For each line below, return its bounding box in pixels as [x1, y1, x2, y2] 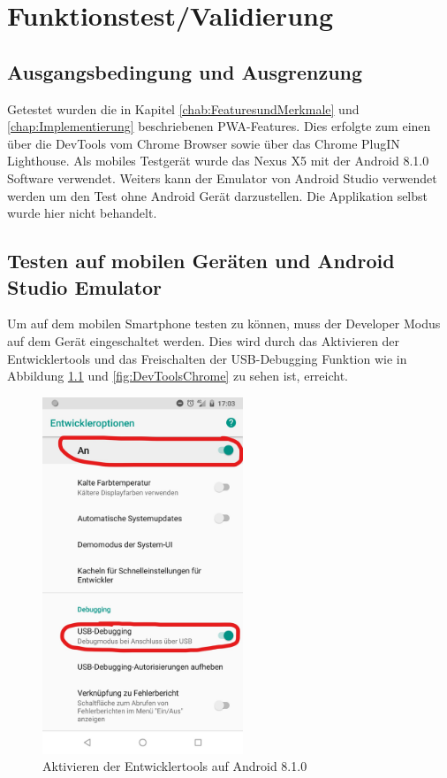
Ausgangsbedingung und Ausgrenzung [7, 58, 363, 85]
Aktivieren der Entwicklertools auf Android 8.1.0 [42, 757, 307, 775]
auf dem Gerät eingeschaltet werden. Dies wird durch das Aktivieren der [7, 331, 400, 350]
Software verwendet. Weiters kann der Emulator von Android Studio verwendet [7, 168, 437, 187]
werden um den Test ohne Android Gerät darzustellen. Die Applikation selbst [7, 186, 428, 204]
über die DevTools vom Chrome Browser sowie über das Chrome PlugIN [7, 134, 400, 152]
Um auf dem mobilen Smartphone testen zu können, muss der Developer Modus [7, 314, 441, 333]
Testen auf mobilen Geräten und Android [7, 247, 395, 274]
